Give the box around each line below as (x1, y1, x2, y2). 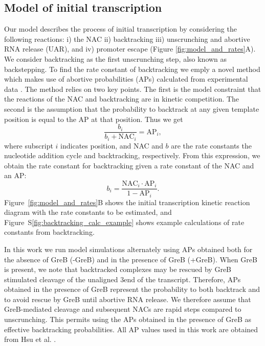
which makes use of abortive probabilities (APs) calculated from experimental (4, 73, 248, 84)
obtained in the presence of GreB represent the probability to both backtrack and (4, 284, 260, 294)
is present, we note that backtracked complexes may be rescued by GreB (4, 264, 232, 275)
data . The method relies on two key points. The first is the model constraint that (4, 83, 261, 94)
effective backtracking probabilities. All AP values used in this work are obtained (4, 324, 258, 334)
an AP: (4, 170, 27, 181)
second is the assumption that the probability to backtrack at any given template (4, 103, 259, 114)
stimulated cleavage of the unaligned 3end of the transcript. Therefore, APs (4, 274, 241, 284)
